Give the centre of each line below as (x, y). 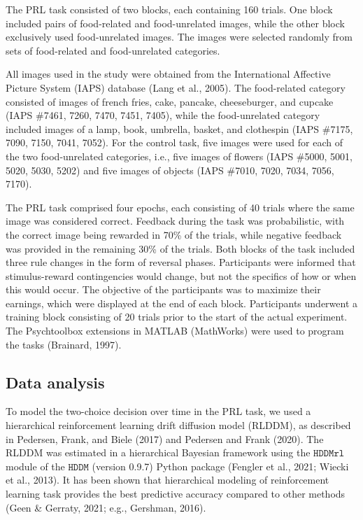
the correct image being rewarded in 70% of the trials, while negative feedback (174, 234)
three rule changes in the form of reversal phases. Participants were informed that (181, 262)
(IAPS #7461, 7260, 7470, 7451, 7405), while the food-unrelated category (163, 115)
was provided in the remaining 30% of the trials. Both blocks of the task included (180, 248)
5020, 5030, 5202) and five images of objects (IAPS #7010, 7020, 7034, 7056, (170, 170)
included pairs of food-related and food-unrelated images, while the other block (175, 23)
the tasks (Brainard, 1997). (64, 344)
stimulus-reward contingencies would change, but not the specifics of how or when (181, 275)
